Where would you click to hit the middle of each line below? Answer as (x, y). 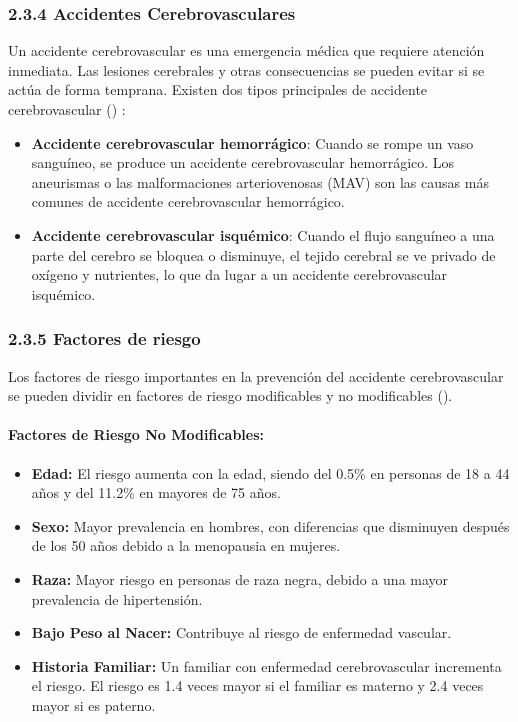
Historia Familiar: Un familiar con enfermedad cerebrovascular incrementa (266, 665)
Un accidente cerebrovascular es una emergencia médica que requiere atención (246, 50)
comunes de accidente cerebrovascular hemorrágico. (188, 201)
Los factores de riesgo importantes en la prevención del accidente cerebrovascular (256, 375)
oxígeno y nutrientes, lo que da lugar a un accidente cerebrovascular (239, 274)
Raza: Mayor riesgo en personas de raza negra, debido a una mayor (240, 578)
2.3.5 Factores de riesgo (104, 338)
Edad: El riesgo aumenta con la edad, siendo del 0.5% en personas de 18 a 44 (270, 472)
